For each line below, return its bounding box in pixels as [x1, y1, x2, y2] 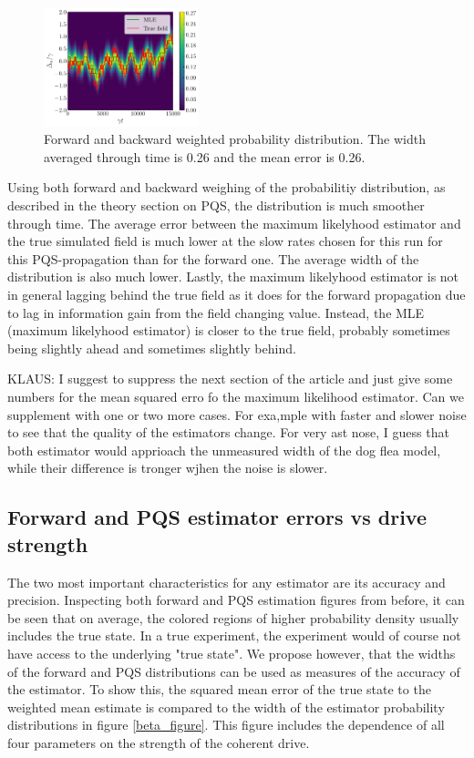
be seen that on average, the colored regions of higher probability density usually [7, 608, 459, 627]
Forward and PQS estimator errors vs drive [7, 503, 428, 531]
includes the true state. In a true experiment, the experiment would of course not [7, 626, 461, 645]
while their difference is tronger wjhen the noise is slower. [7, 458, 328, 477]
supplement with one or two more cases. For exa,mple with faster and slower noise [7, 405, 467, 424]
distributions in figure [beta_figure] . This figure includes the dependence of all [7, 715, 445, 734]
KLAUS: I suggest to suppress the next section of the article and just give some [7, 369, 453, 388]
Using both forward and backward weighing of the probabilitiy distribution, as [7, 178, 446, 197]
